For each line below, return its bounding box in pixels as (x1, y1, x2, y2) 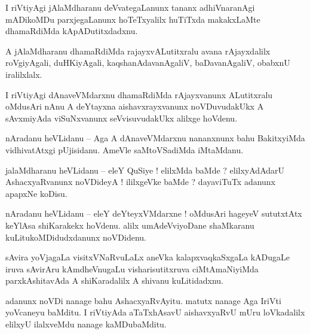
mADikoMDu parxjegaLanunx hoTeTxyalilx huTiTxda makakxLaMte (5, 13, 260, 25)
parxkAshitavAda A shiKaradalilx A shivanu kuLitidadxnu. (5, 274, 223, 287)
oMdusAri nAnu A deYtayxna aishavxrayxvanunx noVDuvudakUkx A (5, 100, 264, 113)
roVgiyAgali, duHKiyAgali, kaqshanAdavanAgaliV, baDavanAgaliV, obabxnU (5, 56, 290, 69)
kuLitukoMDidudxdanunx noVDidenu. (5, 230, 146, 243)
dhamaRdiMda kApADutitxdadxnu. (5, 25, 138, 37)
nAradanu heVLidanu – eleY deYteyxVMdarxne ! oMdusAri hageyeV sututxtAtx (5, 207, 302, 220)
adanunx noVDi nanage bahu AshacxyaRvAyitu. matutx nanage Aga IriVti (5, 294, 281, 306)
